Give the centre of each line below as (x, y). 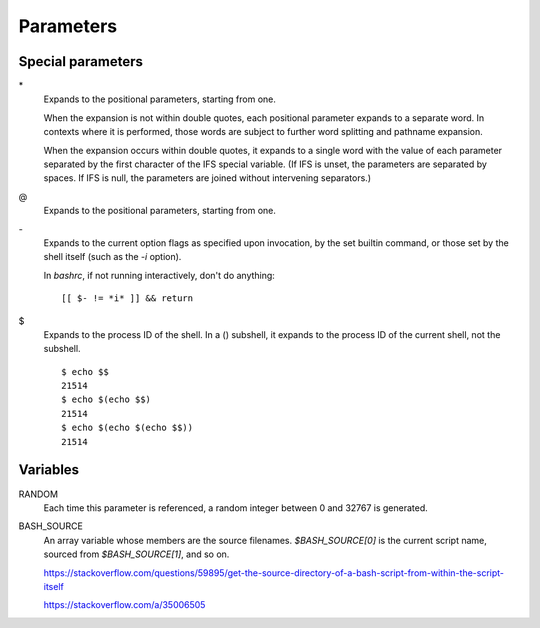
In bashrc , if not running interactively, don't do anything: (159, 275)
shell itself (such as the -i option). (112, 257)
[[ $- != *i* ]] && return (127, 298)
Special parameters (81, 61)
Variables (49, 470)
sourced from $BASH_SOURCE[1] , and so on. (136, 554)
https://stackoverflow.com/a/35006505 (124, 605)
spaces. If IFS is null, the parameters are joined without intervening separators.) (207, 178)
